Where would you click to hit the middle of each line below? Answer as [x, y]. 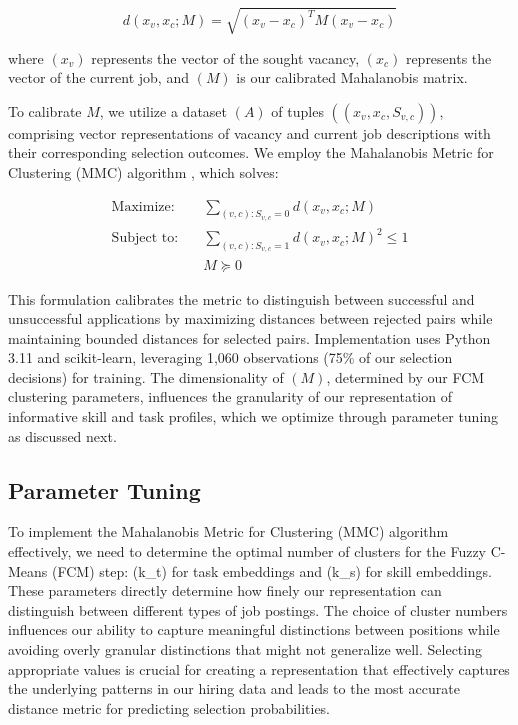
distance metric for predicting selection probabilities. [169, 707]
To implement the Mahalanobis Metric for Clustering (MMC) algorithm [228, 531]
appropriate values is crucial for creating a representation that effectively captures [259, 668]
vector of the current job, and [98, 77]
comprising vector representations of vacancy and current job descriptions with [249, 132]
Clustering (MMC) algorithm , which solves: [143, 171]
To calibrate [45, 110]
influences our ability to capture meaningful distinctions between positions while [254, 629]
